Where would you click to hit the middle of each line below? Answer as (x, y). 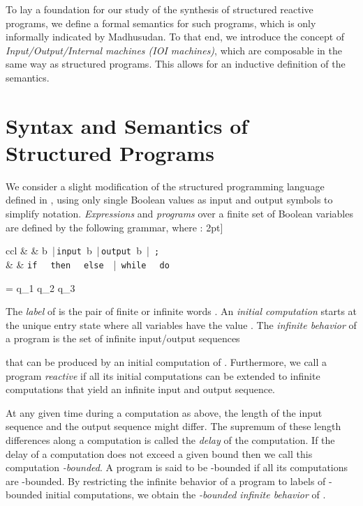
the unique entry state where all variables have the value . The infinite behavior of (181, 324)
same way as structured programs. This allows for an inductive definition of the (176, 64)
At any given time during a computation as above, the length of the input (164, 412)
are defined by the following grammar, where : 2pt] (114, 227)
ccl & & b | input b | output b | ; (83, 251)
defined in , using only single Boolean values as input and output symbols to (169, 200)
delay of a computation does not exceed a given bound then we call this (159, 453)
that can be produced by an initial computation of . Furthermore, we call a (166, 361)
